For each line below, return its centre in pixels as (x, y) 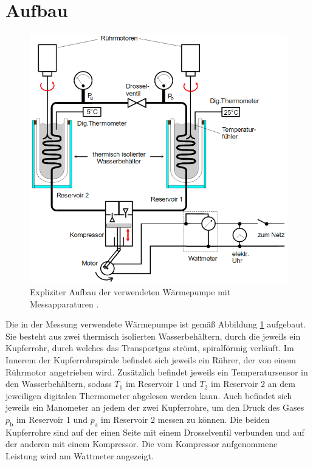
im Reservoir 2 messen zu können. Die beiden (185, 419)
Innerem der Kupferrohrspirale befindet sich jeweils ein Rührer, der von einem (151, 359)
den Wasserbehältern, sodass (59, 384)
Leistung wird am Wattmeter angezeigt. (80, 455)
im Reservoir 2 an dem (253, 384)
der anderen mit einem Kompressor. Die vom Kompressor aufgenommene (142, 444)
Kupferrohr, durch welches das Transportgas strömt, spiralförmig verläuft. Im (150, 348)
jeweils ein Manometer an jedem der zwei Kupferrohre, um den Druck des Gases (155, 407)
